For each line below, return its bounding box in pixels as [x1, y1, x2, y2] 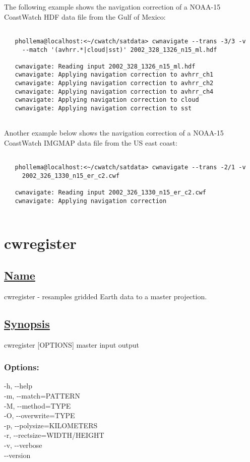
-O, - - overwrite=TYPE [4, 410, 75, 421]
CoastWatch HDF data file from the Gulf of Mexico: [4, 11, 166, 22]
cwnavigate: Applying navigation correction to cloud [15, 96, 199, 104]
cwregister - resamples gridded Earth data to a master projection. [4, 291, 207, 301]
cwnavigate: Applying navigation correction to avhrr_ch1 [15, 71, 214, 79]
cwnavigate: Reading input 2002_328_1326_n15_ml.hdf [15, 62, 196, 70]
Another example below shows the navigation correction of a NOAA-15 [4, 127, 224, 138]
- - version [4, 449, 31, 460]
